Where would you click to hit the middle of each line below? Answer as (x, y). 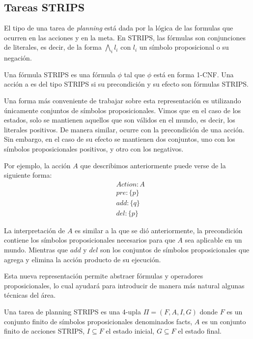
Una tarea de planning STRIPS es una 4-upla (72, 311)
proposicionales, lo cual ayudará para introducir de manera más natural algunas (124, 285)
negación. (18, 58)
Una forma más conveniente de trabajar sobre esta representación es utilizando (123, 100)
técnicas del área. (30, 295)
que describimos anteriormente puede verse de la (153, 165)
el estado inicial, (130, 331)
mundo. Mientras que (36, 250)
